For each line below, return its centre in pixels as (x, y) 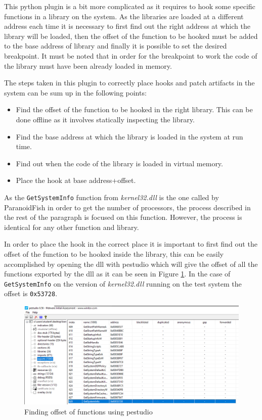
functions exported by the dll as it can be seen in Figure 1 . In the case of (117, 274)
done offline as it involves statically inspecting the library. (105, 119)
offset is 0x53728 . (31, 293)
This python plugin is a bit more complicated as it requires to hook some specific (130, 6)
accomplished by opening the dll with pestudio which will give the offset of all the (131, 264)
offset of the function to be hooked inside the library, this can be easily (114, 253)
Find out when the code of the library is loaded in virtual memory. (119, 163)
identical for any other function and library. (72, 227)
